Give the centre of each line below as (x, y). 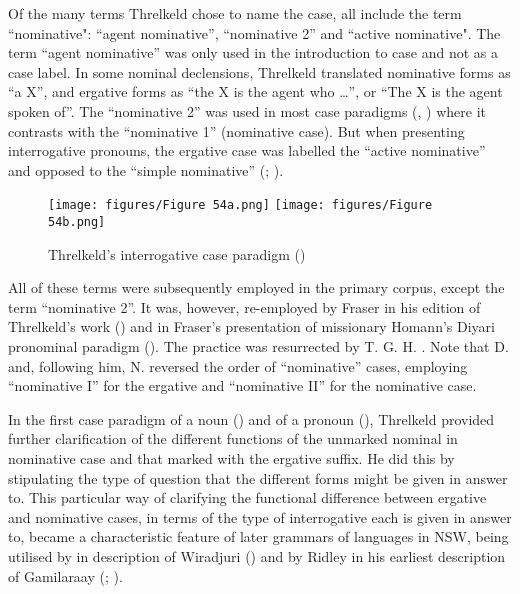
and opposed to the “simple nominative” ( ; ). (146, 169)
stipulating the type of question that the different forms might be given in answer (258, 477)
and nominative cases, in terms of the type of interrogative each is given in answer (260, 516)
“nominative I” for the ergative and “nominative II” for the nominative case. (242, 385)
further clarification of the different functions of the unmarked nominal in (233, 438)
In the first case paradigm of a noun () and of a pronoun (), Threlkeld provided (251, 418)
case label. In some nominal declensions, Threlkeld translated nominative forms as (259, 71)
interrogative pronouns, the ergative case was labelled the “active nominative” (247, 150)
